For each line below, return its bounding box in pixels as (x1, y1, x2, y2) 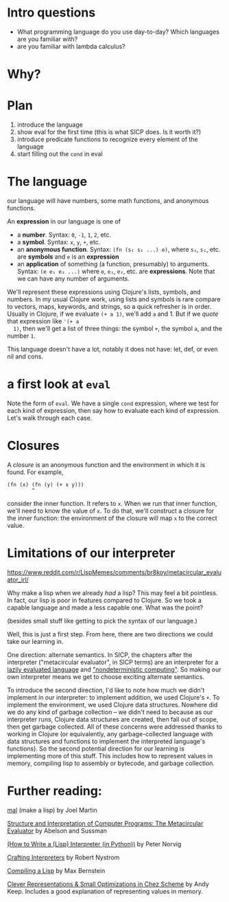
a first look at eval (7, 376, 111, 392)
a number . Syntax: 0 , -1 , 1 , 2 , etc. (16, 230, 112, 239)
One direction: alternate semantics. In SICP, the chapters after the (7, 650, 193, 658)
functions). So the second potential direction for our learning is (7, 744, 185, 753)
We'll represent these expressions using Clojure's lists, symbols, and (7, 288, 201, 296)
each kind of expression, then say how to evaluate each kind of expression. (7, 406, 220, 414)
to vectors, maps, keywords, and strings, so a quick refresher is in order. (7, 303, 212, 310)
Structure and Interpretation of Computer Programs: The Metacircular (7, 819, 204, 827)
